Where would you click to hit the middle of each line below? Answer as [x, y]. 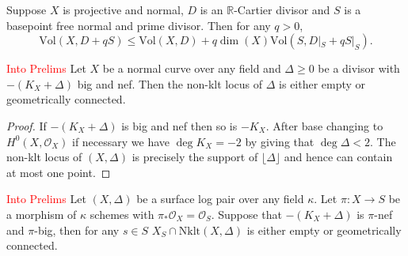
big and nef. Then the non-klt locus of [170, 83]
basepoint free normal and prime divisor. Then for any [139, 25]
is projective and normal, [123, 9]
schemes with [122, 214]
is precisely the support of [195, 157]
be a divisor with [359, 68]
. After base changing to [324, 125]
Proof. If [27, 125]
